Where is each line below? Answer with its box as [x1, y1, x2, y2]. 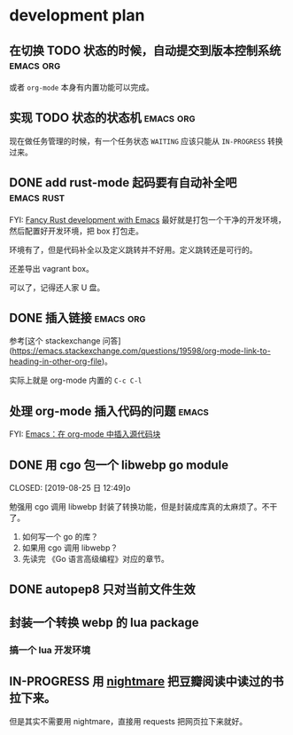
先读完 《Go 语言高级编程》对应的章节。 [21, 554, 170, 565]
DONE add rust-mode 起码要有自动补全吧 [9, 175, 237, 191]
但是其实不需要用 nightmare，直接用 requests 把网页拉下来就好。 [9, 715, 248, 726]
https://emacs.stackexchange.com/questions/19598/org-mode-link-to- [12, 345, 272, 356]
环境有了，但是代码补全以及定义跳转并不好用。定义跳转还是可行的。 [9, 244, 258, 255]
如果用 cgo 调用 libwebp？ [21, 542, 119, 553]
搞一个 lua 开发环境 [9, 644, 91, 656]
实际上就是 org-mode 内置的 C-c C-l [9, 375, 143, 386]
